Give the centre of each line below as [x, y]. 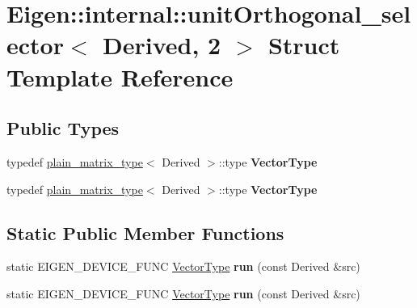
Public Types [63, 128]
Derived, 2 [162, 45]
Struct [304, 45]
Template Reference [120, 76]
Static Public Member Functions [145, 232]
